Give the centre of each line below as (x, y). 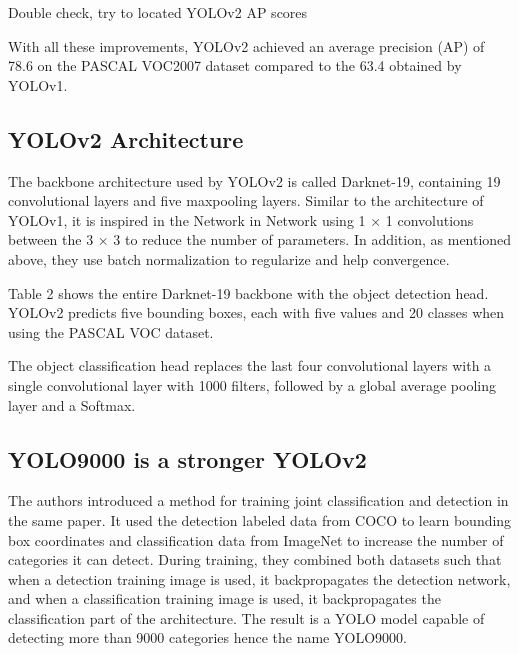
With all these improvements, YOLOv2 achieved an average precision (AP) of (246, 45)
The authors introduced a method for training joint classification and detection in (258, 500)
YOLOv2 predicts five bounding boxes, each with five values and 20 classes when (256, 312)
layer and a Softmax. (72, 404)
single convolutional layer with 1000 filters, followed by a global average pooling (252, 384)
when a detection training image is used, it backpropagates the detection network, (259, 578)
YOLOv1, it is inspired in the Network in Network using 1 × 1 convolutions (241, 219)
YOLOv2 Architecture (126, 138)
